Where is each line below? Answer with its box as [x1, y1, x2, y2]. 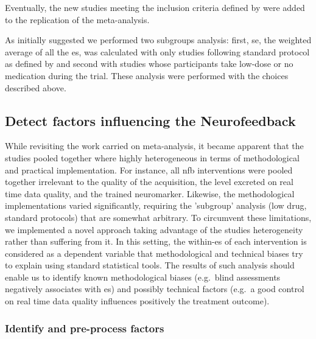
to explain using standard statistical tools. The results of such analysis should [5, 259, 295, 271]
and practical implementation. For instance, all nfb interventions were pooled [5, 163, 293, 176]
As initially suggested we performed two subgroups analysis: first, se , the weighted [5, 33, 312, 46]
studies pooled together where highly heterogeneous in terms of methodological [5, 151, 300, 164]
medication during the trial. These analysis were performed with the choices [5, 69, 289, 82]
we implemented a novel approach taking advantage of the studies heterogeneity [5, 223, 303, 236]
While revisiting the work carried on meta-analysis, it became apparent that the [5, 139, 304, 152]
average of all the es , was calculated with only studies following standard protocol [5, 45, 310, 58]
